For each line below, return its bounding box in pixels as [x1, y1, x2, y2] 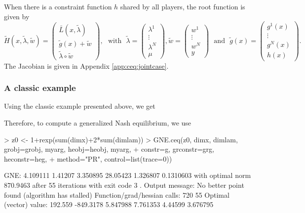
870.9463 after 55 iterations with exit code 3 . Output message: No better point [4, 179, 244, 190]
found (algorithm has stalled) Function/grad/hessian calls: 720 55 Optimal [4, 189, 229, 200]
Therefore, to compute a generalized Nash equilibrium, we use [4, 117, 191, 128]
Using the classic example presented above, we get [4, 101, 155, 111]
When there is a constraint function [4, 1, 112, 11]
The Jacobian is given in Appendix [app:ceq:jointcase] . [4, 60, 169, 71]
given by [4, 11, 30, 21]
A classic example [4, 82, 76, 94]
